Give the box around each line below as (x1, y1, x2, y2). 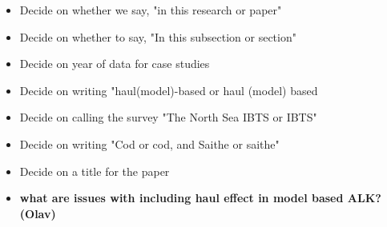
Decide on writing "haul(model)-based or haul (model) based (19, 82, 318, 98)
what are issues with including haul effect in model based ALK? (19, 189, 381, 206)
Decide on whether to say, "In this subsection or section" (19, 28, 296, 45)
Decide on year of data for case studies (19, 55, 210, 72)
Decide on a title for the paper (19, 162, 170, 179)
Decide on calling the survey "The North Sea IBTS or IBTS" (19, 109, 317, 125)
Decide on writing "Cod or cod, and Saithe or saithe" (19, 135, 280, 152)
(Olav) (19, 205, 56, 221)
